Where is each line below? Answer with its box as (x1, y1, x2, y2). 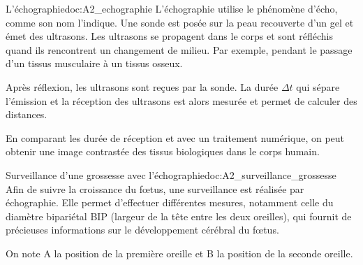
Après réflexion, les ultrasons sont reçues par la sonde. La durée (6, 79, 279, 94)
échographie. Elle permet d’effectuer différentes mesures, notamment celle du (6, 195, 334, 210)
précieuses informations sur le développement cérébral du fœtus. (6, 222, 279, 237)
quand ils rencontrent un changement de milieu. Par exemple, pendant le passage (6, 42, 353, 57)
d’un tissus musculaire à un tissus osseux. (6, 56, 183, 71)
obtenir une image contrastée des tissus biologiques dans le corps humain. (6, 144, 320, 159)
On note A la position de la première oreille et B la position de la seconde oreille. (6, 245, 353, 260)
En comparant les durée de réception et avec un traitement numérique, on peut (6, 130, 345, 145)
